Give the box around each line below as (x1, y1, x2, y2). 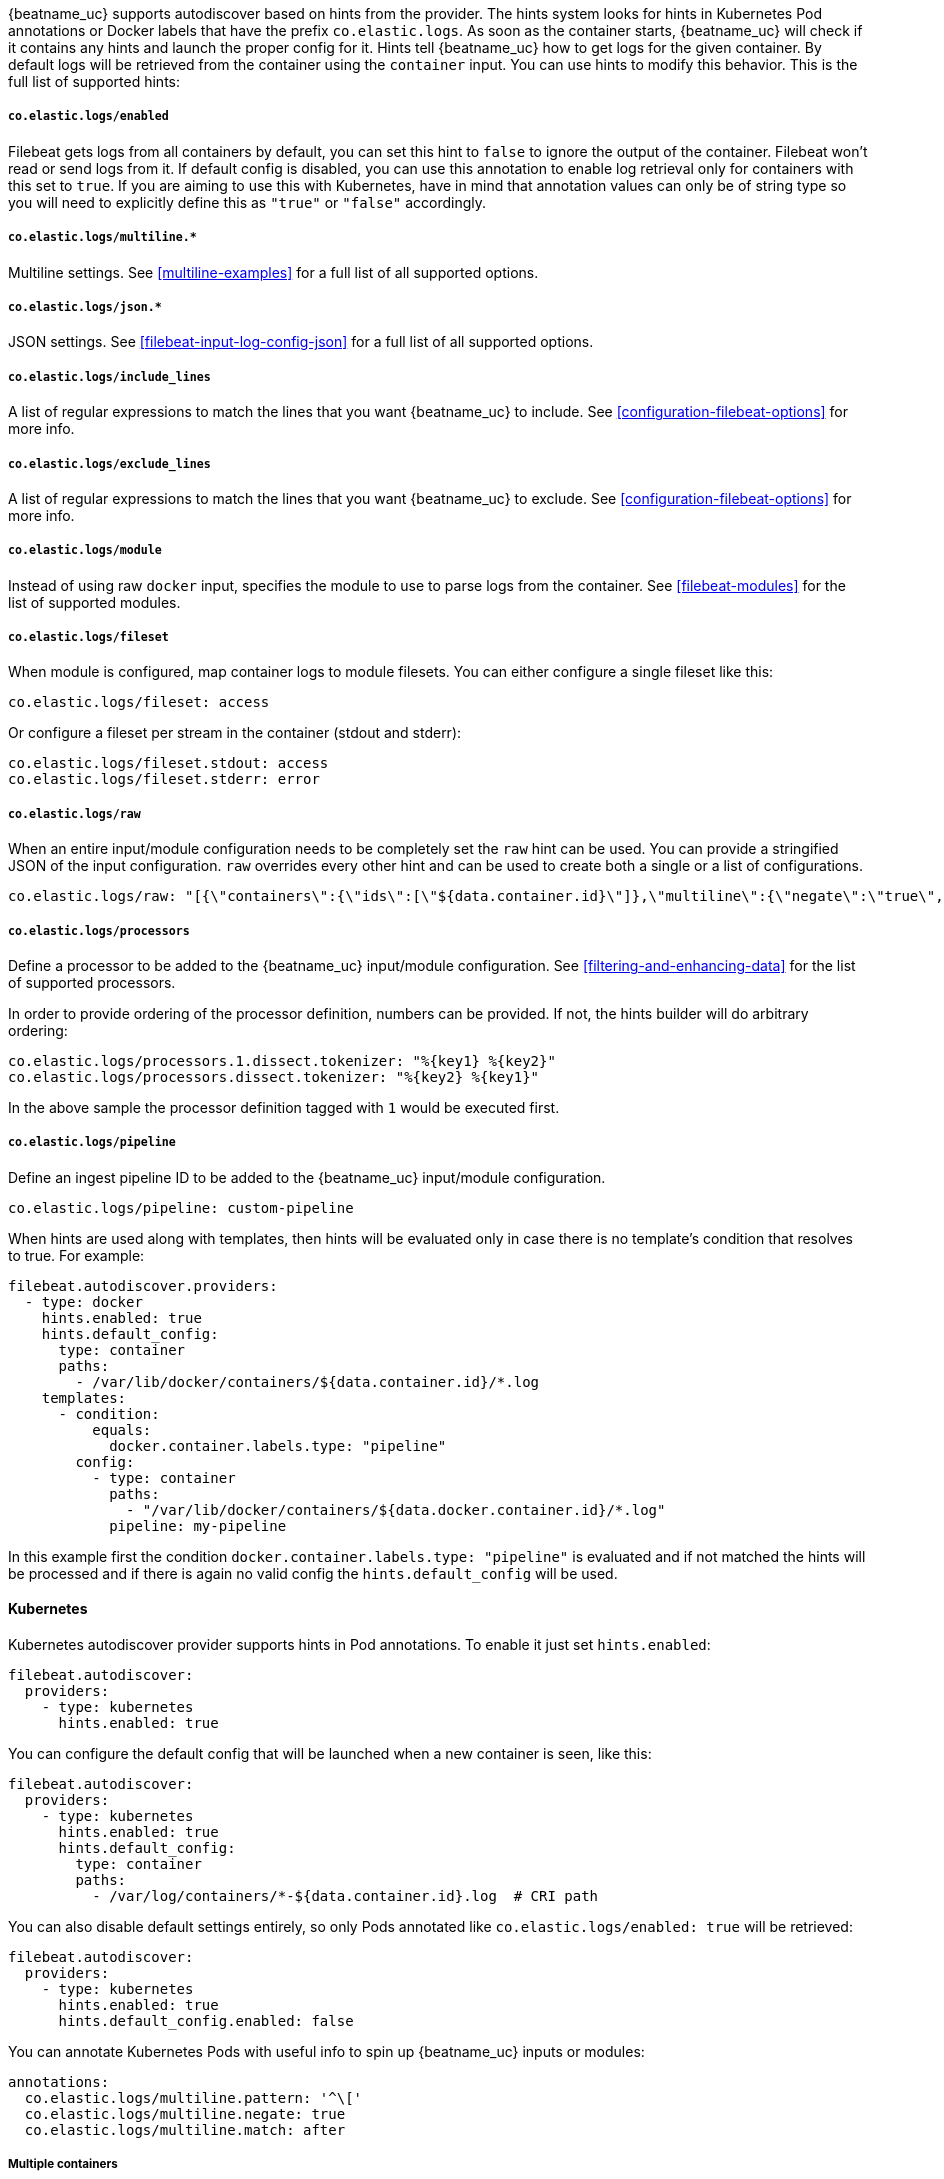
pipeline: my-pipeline (109, 1517, 287, 1534)
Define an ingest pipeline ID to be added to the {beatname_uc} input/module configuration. (8, 1168, 606, 1186)
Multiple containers (8, 2157, 118, 2172)
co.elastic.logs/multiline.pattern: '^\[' (24, 2090, 363, 2107)
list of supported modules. (8, 593, 181, 611)
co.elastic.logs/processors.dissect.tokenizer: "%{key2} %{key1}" (8, 1069, 540, 1086)
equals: (92, 1421, 152, 1438)
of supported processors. (8, 974, 176, 992)
